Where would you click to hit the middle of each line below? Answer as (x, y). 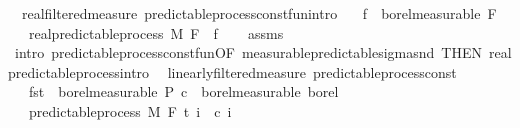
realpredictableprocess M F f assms (156, 32)
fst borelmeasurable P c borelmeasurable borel (183, 91)
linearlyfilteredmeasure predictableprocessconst (312, 71)
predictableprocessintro (79, 71)
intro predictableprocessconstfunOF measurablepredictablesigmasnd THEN (248, 52)
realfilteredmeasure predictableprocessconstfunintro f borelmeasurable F (259, 13)
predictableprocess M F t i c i (130, 110)
